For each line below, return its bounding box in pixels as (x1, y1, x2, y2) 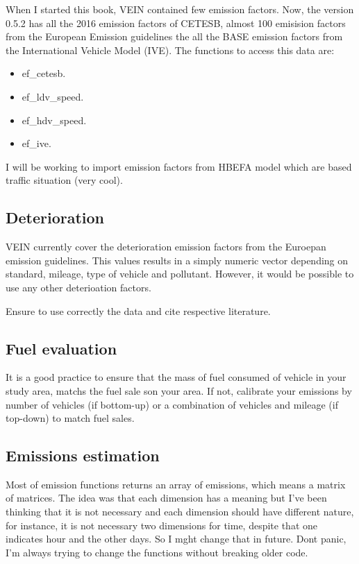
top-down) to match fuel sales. (6, 411, 135, 425)
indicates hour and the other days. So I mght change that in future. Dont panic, (6, 531, 347, 546)
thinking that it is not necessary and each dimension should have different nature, (6, 504, 354, 519)
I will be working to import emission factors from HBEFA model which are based (6, 159, 352, 173)
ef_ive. (22, 136, 51, 151)
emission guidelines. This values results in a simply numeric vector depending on (6, 253, 349, 267)
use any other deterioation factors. (6, 280, 151, 294)
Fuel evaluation (6, 337, 117, 359)
